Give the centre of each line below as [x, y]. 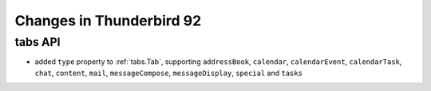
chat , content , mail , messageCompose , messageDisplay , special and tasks [169, 73]
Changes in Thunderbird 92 [108, 21]
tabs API [38, 42]
